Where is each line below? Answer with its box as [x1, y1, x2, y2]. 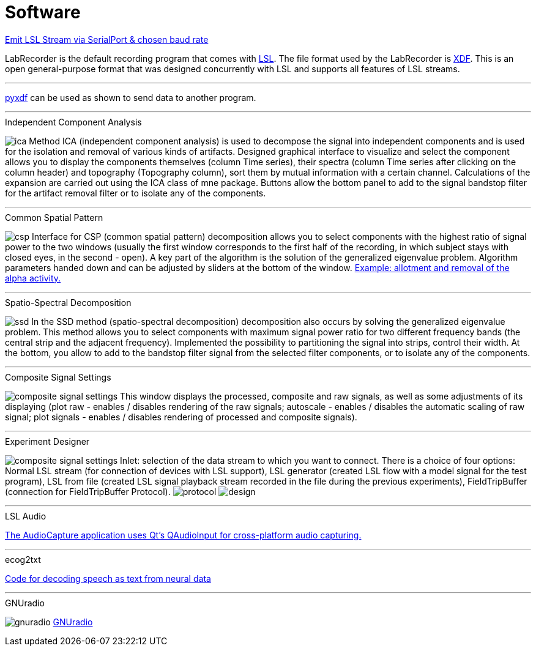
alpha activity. [5, 272, 61, 283]
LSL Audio [5, 510, 47, 521]
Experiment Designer [5, 436, 90, 447]
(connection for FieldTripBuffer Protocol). [5, 486, 171, 497]
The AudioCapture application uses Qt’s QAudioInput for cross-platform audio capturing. [5, 529, 362, 540]
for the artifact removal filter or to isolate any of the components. [5, 187, 266, 198]
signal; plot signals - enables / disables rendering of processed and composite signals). [5, 411, 357, 422]
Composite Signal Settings [5, 371, 111, 382]
